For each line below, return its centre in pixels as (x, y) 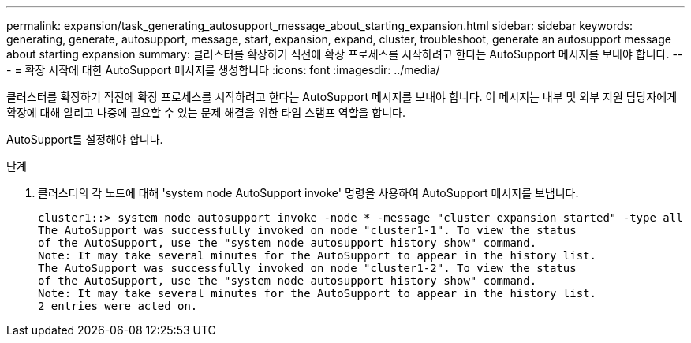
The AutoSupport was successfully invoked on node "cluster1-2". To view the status (307, 268)
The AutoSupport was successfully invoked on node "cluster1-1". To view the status (307, 230)
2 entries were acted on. (118, 306)
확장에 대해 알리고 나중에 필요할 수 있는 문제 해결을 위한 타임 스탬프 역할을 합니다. (206, 112)
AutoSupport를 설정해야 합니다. (85, 139)
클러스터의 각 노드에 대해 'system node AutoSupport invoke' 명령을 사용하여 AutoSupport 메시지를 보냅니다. (308, 193)
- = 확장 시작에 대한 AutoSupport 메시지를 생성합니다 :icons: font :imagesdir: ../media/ (223, 70)
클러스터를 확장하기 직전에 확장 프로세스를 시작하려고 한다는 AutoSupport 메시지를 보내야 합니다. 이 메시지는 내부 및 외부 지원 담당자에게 (342, 97)
